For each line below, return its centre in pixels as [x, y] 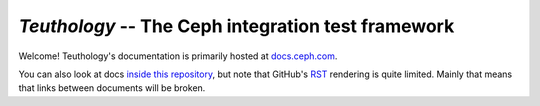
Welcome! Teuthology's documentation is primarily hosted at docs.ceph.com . [178, 56]
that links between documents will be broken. [112, 88]
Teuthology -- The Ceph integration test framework [236, 26]
